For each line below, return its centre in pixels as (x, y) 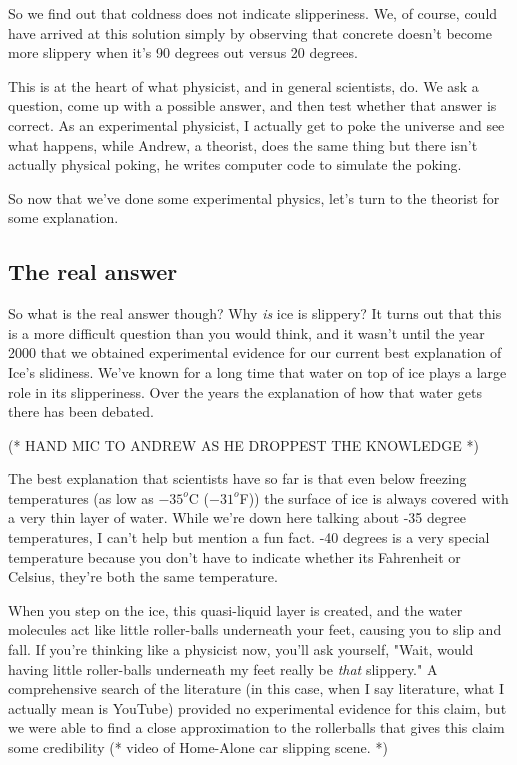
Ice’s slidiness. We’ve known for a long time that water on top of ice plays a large (257, 371)
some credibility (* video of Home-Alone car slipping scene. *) (198, 747)
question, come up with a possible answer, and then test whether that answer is (252, 105)
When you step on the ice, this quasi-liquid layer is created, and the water (235, 609)
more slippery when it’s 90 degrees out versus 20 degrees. (183, 52)
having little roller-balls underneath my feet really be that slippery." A (223, 668)
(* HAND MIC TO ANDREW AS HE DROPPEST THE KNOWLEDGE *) (243, 444)
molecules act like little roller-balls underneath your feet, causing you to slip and (255, 629)
